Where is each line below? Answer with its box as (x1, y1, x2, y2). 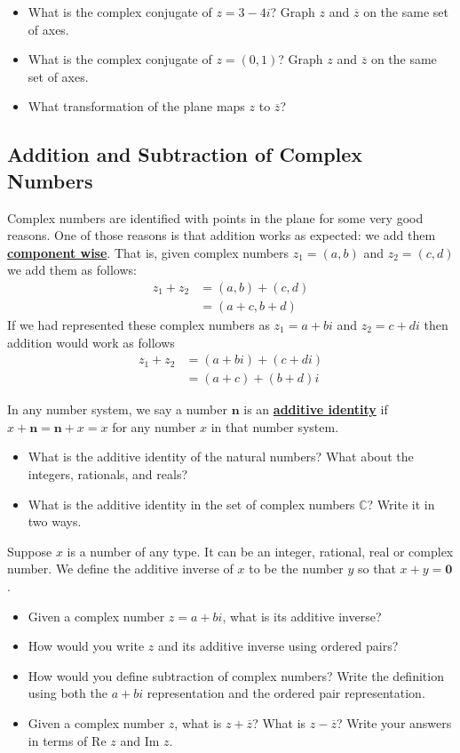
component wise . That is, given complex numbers (7, 243, 289, 261)
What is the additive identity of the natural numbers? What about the (28, 447, 414, 466)
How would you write (28, 637, 145, 655)
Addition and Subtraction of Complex (7, 140, 363, 168)
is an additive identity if (243, 400, 388, 419)
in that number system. (210, 417, 339, 436)
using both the (28, 684, 107, 702)
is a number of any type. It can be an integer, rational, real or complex (67, 541, 454, 560)
